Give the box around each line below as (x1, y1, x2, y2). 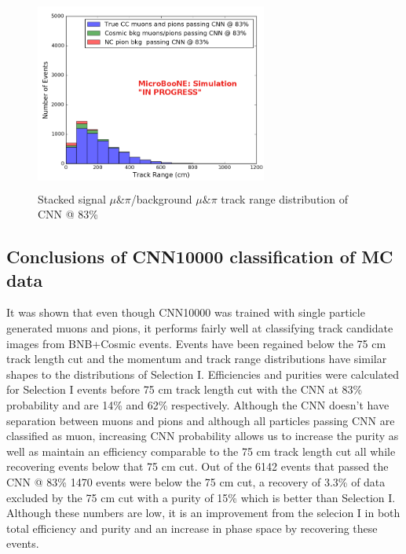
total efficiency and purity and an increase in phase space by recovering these (6, 519, 378, 536)
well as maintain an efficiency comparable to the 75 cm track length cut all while (6, 442, 396, 459)
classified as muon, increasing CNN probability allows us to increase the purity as (6, 427, 399, 444)
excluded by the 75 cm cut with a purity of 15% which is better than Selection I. (6, 489, 396, 505)
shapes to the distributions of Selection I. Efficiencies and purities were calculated (6, 365, 400, 382)
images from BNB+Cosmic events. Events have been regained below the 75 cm (6, 335, 386, 351)
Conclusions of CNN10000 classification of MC (6, 244, 393, 269)
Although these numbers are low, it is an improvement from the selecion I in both (6, 504, 401, 521)
